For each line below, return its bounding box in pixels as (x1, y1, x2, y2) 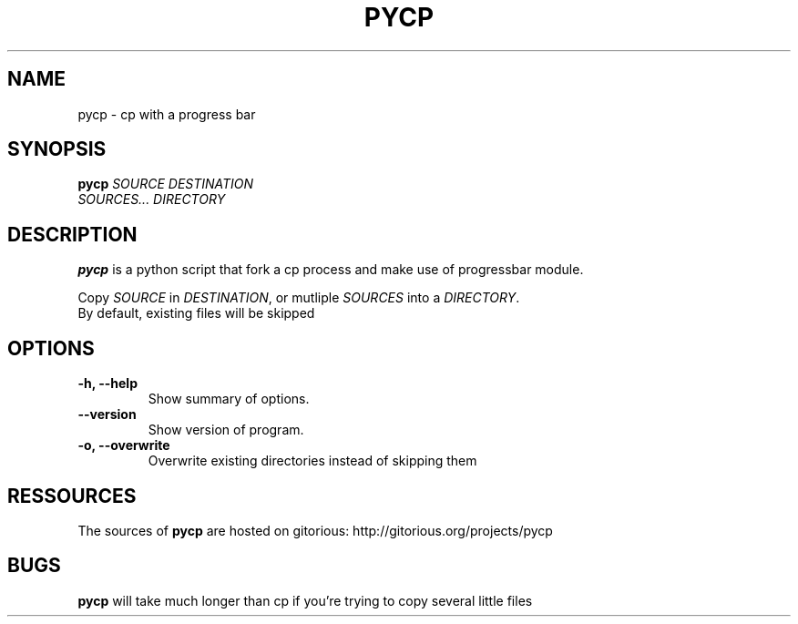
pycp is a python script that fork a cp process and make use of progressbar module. (77, 261, 584, 278)
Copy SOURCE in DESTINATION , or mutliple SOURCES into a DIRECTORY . (77, 290, 520, 306)
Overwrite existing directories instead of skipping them (148, 453, 477, 469)
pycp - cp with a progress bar (77, 106, 256, 122)
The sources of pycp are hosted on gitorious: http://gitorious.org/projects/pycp (77, 522, 553, 538)
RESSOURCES (7, 484, 137, 507)
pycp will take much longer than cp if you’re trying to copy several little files (77, 592, 533, 609)
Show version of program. (148, 422, 304, 438)
